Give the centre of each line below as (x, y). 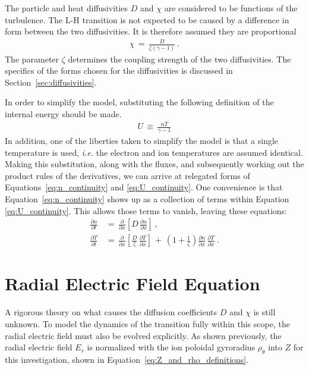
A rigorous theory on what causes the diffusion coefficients (111, 312)
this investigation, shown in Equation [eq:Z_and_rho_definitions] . (127, 359)
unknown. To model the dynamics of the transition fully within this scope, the (147, 323)
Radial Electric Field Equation (133, 283)
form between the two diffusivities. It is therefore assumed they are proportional (151, 31)
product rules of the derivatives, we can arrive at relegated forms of (127, 175)
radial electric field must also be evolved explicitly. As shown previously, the (143, 335)
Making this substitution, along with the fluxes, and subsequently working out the (154, 164)
